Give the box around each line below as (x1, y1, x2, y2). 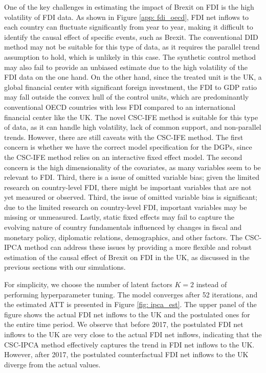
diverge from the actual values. (4, 359, 101, 369)
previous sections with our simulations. (4, 262, 126, 272)
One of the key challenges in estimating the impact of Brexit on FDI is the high (4, 2, 254, 12)
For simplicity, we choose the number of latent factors (4, 279, 172, 290)
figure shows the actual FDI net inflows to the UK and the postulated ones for (4, 309, 250, 319)
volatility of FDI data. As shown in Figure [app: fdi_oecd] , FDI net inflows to (4, 11, 249, 22)
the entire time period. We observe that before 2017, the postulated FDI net (4, 319, 243, 330)
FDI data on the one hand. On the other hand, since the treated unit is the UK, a (4, 72, 262, 82)
